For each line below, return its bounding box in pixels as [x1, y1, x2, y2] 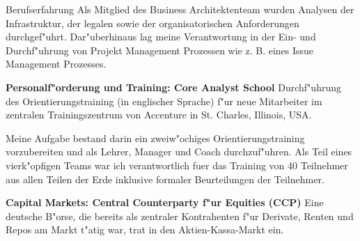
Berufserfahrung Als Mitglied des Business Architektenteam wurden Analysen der [6, 2, 354, 16]
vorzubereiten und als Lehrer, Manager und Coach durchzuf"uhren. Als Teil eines [6, 144, 352, 159]
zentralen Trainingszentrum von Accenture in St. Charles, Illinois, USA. [6, 107, 312, 122]
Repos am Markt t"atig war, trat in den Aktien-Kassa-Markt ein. [6, 222, 284, 237]
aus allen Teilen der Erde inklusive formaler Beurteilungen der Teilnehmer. [6, 171, 324, 186]
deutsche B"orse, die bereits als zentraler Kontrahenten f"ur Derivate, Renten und [6, 208, 354, 223]
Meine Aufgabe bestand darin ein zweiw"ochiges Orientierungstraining [6, 130, 305, 145]
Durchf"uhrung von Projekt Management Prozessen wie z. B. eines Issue [6, 42, 314, 57]
